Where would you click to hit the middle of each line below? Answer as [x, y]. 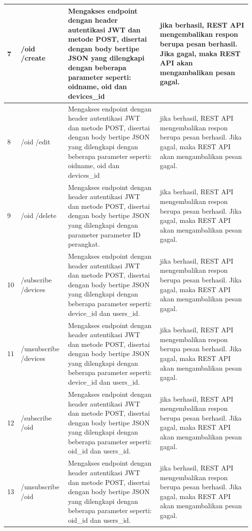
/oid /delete [39, 215]
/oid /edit [36, 142]
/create [33, 58]
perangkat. [84, 244]
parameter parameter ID [104, 234]
